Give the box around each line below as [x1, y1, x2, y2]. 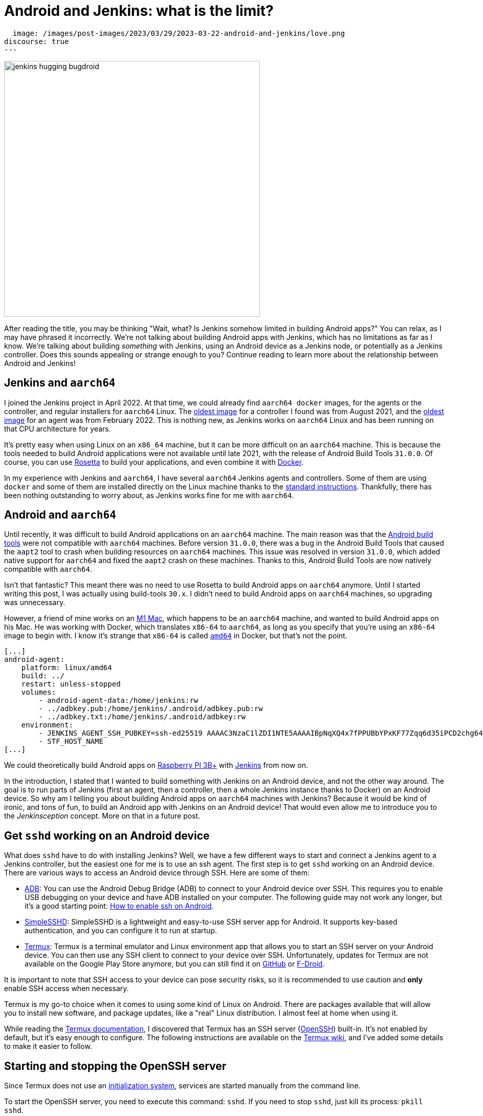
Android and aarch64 [4, 508, 116, 522]
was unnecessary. [4, 598, 65, 607]
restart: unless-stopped [21, 680, 121, 689]
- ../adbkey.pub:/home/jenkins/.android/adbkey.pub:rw [38, 704, 263, 713]
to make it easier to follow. [4, 1042, 92, 1051]
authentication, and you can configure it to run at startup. [25, 926, 217, 935]
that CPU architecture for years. [4, 424, 111, 433]
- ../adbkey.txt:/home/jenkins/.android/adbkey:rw [38, 713, 246, 721]
